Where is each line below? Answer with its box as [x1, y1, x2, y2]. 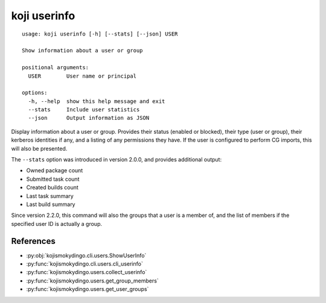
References [11, 236, 56, 246]
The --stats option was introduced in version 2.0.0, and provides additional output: [11, 156, 222, 163]
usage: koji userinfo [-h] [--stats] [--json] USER [22, 30, 178, 37]
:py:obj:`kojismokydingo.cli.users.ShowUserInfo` [26, 252, 147, 259]
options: [22, 89, 48, 96]
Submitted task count [26, 175, 80, 183]
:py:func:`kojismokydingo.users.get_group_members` [26, 277, 159, 284]
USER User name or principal [28, 72, 137, 80]
